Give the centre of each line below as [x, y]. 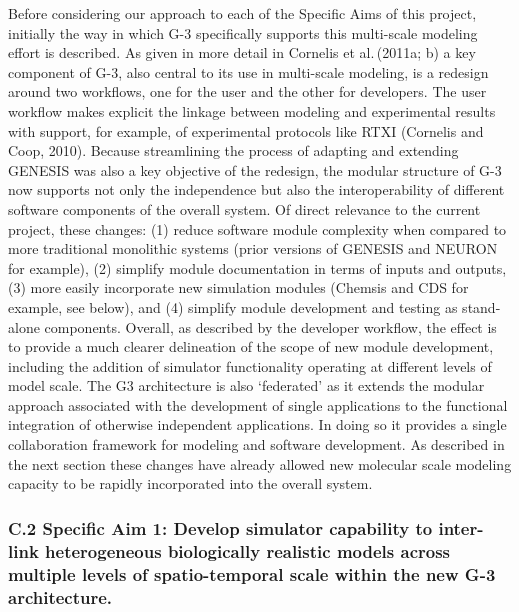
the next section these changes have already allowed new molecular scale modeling [260, 463]
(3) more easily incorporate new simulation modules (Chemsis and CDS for [238, 287]
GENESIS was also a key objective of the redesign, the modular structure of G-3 [255, 169]
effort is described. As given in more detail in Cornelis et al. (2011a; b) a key [242, 52]
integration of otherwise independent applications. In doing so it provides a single [257, 424]
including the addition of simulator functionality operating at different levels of [250, 365]
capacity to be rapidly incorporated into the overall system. [190, 483]
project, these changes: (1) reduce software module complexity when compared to [257, 228]
